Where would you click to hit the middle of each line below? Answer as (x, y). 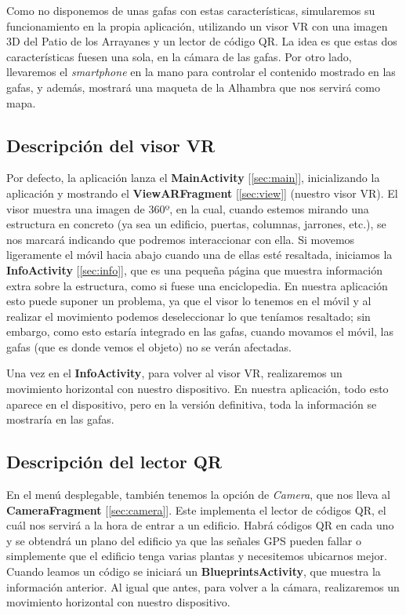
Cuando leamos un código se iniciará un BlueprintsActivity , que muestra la (194, 571)
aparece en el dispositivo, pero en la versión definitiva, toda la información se (192, 404)
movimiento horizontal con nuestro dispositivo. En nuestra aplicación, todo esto (198, 389)
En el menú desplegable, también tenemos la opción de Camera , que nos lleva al (198, 495)
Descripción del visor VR (111, 145)
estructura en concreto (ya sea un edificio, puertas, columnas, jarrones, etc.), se (196, 224)
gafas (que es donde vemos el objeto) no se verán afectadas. (149, 346)
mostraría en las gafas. (60, 419)
